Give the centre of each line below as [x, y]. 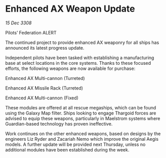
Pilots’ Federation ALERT [31, 32]
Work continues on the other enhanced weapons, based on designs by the [83, 133]
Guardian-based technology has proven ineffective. [59, 124]
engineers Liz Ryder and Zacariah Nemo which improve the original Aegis [82, 139]
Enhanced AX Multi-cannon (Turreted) [45, 78]
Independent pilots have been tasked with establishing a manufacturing [80, 57]
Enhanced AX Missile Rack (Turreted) [44, 88]
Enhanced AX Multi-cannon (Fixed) [42, 98]
